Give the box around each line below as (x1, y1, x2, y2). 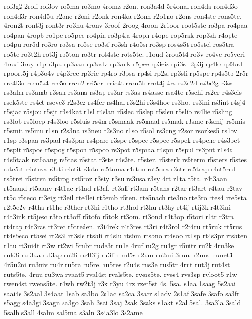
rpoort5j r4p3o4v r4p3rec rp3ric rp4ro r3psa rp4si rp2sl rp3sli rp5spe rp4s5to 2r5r (4, 68, 249, 78)
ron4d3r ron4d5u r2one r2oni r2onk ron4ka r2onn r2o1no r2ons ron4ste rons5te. (4, 10, 242, 21)
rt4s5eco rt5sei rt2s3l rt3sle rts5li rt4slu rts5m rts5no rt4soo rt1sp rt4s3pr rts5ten (4, 231, 248, 241)
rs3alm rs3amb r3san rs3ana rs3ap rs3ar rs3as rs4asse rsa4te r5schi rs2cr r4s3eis (4, 87, 242, 97)
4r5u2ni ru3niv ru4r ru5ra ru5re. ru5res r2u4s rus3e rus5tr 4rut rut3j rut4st (4, 259, 230, 270)
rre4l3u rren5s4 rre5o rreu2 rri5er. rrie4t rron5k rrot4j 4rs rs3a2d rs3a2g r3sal (4, 77, 235, 87)
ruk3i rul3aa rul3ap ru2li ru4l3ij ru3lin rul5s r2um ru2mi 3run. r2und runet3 (4, 250, 233, 260)
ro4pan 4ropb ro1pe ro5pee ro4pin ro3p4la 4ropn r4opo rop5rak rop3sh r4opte (4, 29, 238, 40)
